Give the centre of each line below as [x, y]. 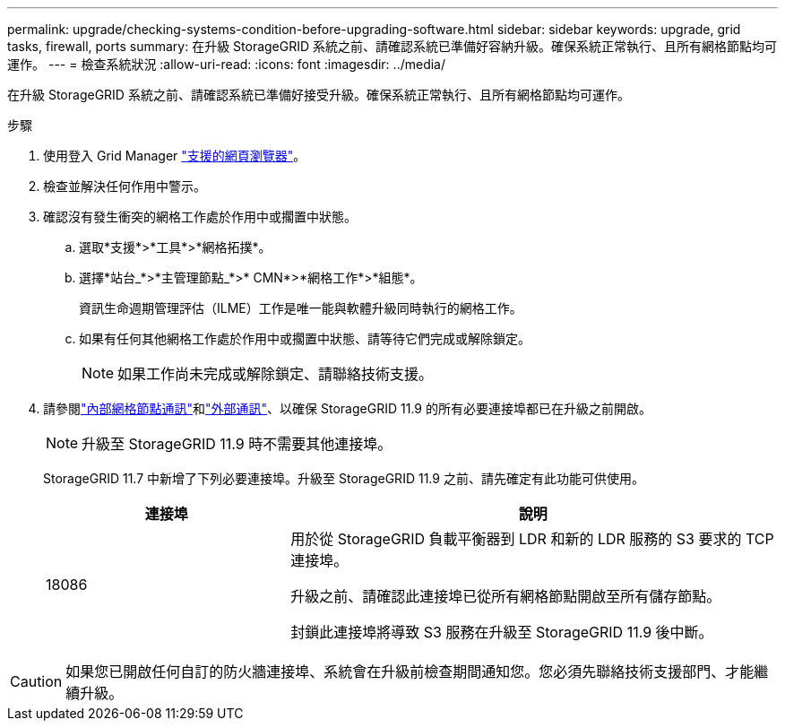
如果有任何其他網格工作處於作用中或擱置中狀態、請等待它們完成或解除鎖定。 [305, 338]
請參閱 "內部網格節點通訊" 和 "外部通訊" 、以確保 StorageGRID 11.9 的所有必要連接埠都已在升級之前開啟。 [347, 408]
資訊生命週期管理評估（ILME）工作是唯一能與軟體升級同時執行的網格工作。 [301, 308]
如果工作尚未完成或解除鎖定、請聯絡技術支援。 [276, 374]
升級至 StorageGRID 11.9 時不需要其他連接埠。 [237, 444]
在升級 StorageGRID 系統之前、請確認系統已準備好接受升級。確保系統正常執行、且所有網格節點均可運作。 [319, 95]
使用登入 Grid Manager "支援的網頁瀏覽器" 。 [175, 156]
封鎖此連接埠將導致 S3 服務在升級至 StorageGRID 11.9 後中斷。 [502, 632]
